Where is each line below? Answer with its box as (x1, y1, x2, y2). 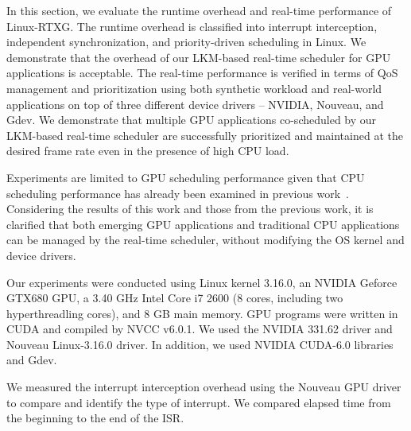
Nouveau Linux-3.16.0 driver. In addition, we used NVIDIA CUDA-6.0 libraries (6, 336, 394, 352)
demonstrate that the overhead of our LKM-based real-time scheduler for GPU (6, 49, 391, 65)
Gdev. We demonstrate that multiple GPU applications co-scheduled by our (6, 111, 377, 128)
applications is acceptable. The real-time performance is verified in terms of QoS (6, 64, 398, 81)
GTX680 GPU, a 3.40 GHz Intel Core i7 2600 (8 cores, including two (6, 289, 343, 306)
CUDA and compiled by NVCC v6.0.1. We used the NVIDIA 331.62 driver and (6, 320, 393, 337)
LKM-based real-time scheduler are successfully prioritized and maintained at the (6, 126, 403, 143)
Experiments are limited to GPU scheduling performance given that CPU (6, 169, 365, 185)
